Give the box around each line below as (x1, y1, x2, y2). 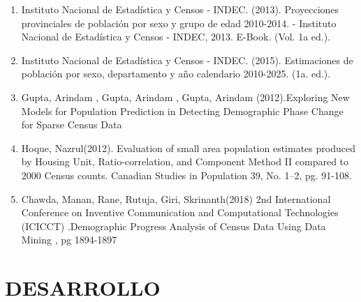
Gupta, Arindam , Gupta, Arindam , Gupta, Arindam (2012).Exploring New (21, 89, 350, 104)
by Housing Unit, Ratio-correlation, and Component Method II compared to (21, 154, 349, 169)
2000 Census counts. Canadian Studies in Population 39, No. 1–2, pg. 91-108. (21, 167, 352, 182)
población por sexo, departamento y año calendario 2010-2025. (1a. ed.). (21, 66, 331, 81)
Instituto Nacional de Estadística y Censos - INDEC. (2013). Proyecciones (21, 2, 339, 16)
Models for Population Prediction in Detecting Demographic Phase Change (21, 103, 344, 118)
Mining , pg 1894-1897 (21, 232, 117, 247)
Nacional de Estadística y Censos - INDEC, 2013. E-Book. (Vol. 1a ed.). (21, 29, 331, 44)
